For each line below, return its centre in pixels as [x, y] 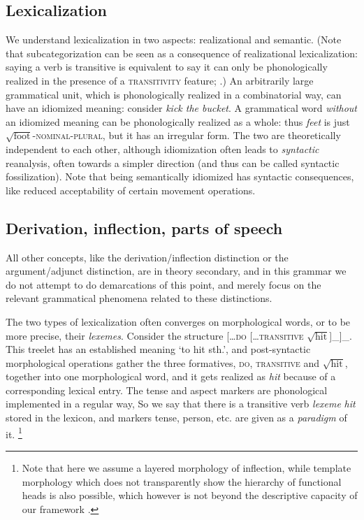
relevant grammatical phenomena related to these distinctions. [139, 298]
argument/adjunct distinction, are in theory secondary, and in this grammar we [176, 271]
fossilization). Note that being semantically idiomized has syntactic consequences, [180, 176]
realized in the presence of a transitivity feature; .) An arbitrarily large [160, 80]
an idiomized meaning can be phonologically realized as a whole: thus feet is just [178, 121]
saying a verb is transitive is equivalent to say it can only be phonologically [167, 67]
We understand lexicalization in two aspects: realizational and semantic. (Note [174, 39]
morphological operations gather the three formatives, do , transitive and [163, 362]
